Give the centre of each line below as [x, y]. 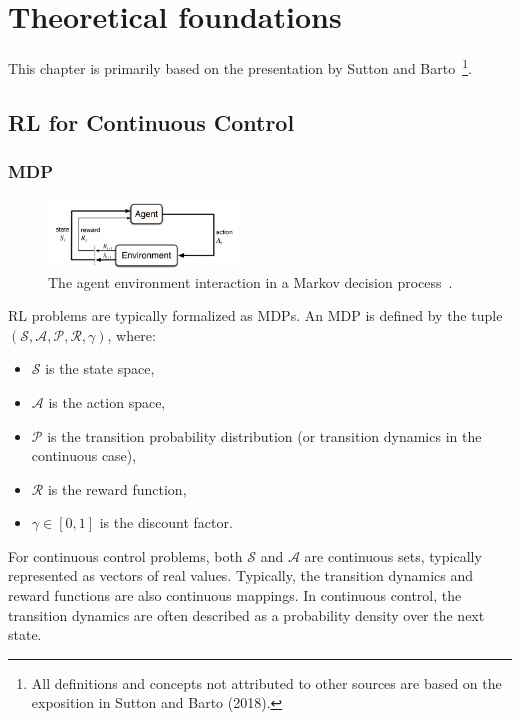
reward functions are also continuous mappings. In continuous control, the [235, 595]
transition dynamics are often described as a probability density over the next [246, 614]
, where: [131, 334]
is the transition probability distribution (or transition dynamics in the [264, 435]
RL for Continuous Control [151, 121]
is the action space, [107, 401]
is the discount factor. [166, 522]
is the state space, [100, 368]
